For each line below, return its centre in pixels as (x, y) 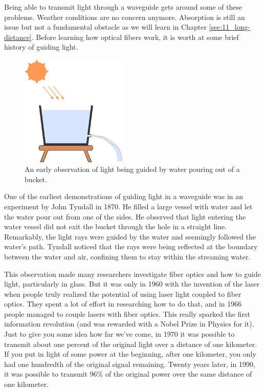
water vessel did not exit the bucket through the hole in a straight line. (116, 226)
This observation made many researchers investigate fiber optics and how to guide (132, 274)
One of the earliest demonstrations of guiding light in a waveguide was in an (124, 196)
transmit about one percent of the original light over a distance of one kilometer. (131, 344)
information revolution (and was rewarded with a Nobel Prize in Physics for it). (129, 324)
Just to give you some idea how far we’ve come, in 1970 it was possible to (119, 334)
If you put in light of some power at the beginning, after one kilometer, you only (130, 354)
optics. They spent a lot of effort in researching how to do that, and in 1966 (123, 304)
